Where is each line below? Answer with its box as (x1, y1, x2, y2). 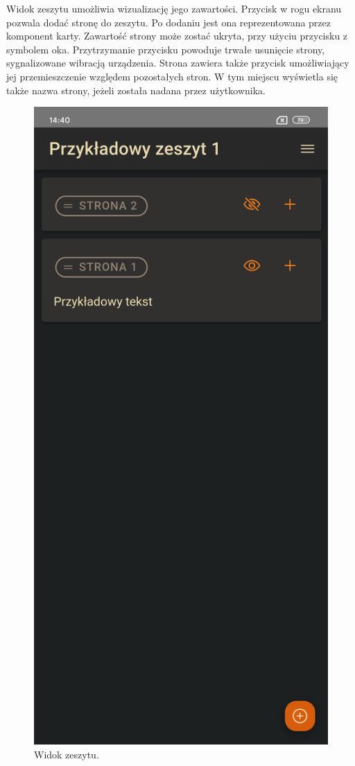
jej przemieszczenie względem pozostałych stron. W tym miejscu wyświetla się (6, 69, 338, 83)
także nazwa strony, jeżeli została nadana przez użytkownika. (6, 82, 266, 97)
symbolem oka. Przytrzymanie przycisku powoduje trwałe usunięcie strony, (6, 42, 325, 56)
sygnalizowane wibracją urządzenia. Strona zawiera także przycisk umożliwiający (6, 55, 349, 70)
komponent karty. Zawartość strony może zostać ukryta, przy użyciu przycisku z (6, 28, 348, 43)
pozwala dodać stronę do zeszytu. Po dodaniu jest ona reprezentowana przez (6, 15, 331, 29)
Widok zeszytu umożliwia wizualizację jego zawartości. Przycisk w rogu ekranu (6, 1, 342, 15)
